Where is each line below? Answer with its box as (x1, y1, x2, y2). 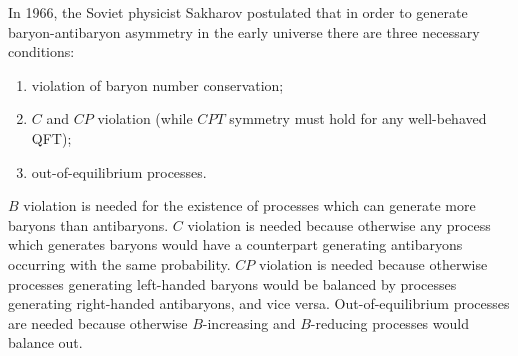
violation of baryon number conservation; (31, 74, 284, 95)
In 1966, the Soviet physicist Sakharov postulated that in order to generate (8, 2, 468, 22)
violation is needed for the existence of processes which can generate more (23, 195, 476, 216)
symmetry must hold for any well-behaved (229, 108, 487, 129)
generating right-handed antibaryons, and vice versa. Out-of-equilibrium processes (8, 293, 510, 314)
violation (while (97, 108, 193, 129)
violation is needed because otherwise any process (187, 214, 491, 235)
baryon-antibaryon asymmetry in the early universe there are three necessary (8, 21, 480, 42)
